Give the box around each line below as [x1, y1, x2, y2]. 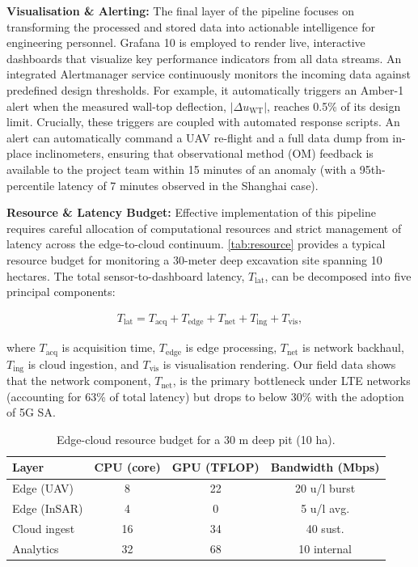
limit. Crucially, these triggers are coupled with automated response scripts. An [6, 113, 400, 130]
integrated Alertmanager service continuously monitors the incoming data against [6, 66, 411, 83]
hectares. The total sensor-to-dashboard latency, [6, 267, 245, 284]
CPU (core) [94, 459, 161, 476]
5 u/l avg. [301, 500, 350, 517]
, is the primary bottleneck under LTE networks [172, 372, 411, 389]
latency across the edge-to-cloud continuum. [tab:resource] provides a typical [6, 235, 386, 252]
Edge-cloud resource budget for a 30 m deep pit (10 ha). [56, 430, 336, 447]
